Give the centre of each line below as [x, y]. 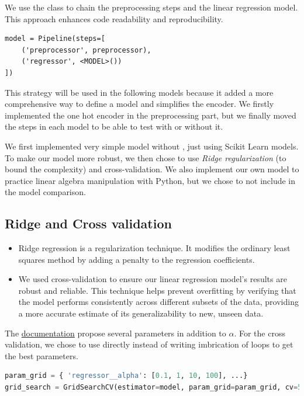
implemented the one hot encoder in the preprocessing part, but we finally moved [151, 115]
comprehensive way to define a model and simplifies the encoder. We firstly [139, 104]
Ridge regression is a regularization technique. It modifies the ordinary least [154, 248]
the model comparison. [45, 192]
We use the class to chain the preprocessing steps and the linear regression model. [151, 7]
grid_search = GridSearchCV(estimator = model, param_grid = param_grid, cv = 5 [153, 388]
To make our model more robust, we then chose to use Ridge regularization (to [146, 157]
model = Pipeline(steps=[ [55, 39]
